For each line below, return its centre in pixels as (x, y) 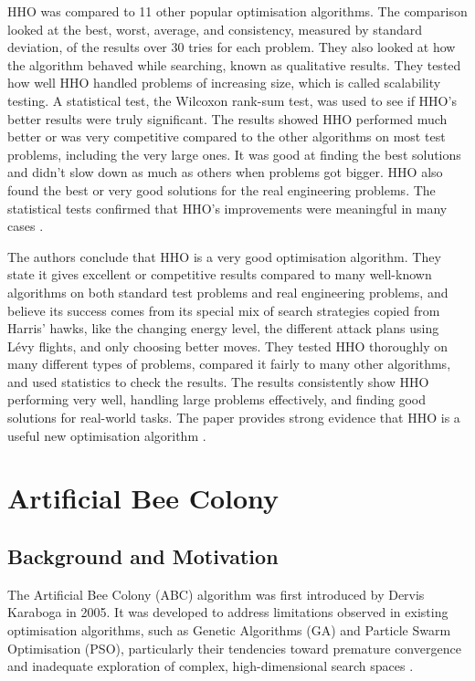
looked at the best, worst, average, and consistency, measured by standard (215, 29)
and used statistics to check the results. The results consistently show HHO (218, 381)
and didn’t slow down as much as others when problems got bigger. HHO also (225, 172)
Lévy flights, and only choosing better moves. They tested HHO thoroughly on (228, 346)
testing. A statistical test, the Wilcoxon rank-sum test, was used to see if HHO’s (232, 100)
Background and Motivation (143, 556)
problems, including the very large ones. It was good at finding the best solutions (234, 154)
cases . (26, 226)
